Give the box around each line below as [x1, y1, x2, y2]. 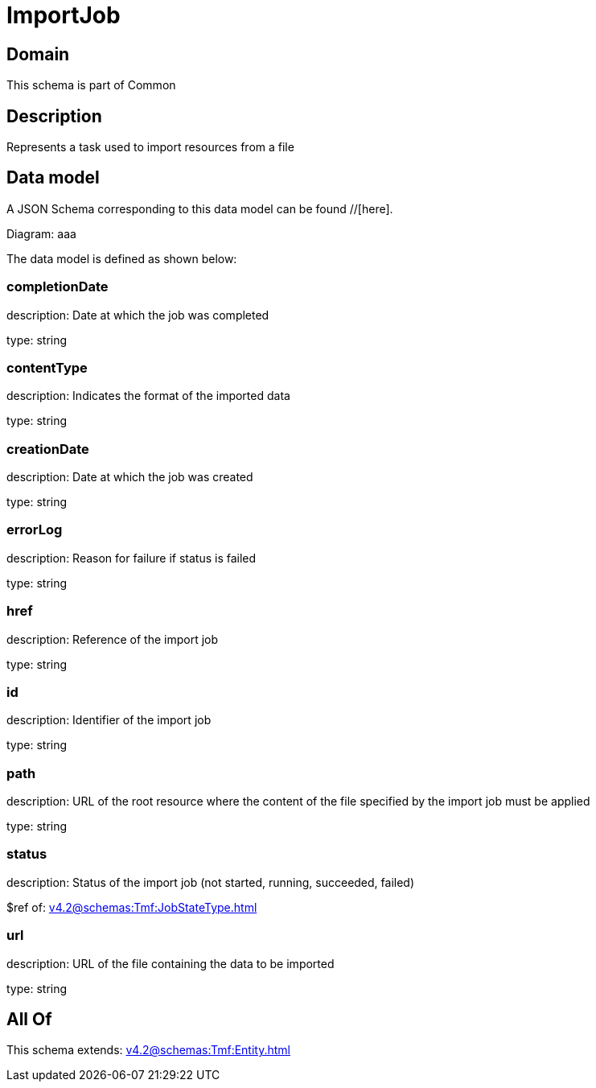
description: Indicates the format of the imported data [6, 389, 290, 403]
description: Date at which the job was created [6, 470, 253, 484]
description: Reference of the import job [6, 632, 219, 646]
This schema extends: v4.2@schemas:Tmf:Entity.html [6, 1043, 290, 1057]
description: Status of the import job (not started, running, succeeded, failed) [6, 875, 415, 889]
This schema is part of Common [6, 78, 176, 93]
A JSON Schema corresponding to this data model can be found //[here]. [6, 201, 393, 216]
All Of [6, 1009, 52, 1030]
